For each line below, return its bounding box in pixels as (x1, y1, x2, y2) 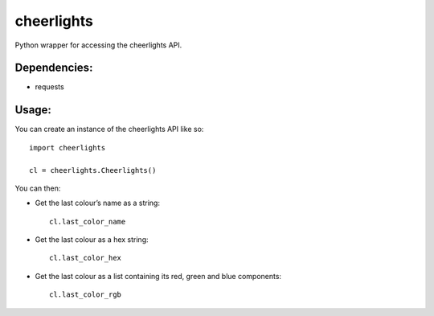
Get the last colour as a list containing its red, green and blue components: (35, 271, 281, 281)
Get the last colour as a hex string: (35, 235, 149, 244)
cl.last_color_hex (49, 253, 122, 263)
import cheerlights (29, 143, 106, 152)
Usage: (14, 103, 52, 117)
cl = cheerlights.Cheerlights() (29, 166, 157, 174)
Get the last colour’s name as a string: (35, 198, 161, 208)
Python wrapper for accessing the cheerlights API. (14, 40, 182, 50)
